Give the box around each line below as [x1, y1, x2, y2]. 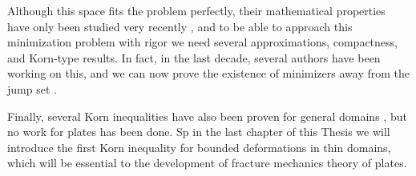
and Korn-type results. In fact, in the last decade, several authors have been [7, 49, 381, 66]
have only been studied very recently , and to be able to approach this [7, 18, 353, 34]
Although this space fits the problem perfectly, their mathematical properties [7, 2, 386, 18]
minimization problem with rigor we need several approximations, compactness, [7, 34, 398, 50]
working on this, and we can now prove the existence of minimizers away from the [7, 65, 410, 82]
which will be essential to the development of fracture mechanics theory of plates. [7, 154, 407, 171]
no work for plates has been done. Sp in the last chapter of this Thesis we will [7, 123, 390, 140]
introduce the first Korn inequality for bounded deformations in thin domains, [7, 138, 391, 155]
